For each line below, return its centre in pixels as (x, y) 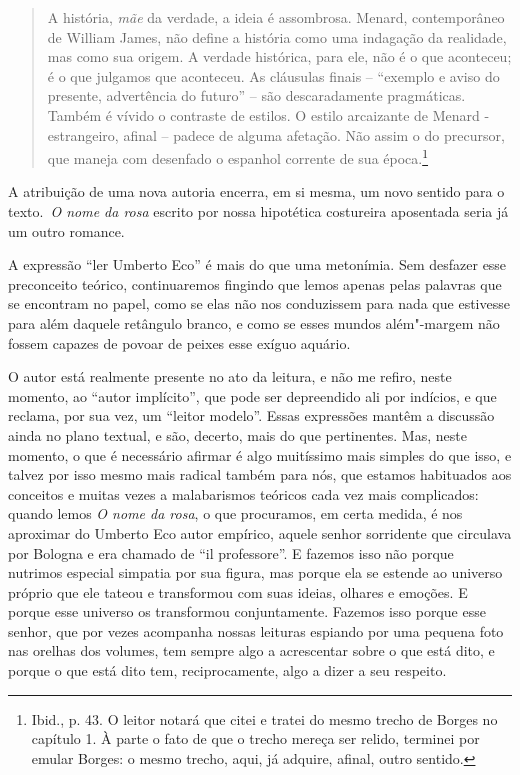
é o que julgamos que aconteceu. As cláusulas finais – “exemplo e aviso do (273, 75)
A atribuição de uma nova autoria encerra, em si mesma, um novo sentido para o (256, 191)
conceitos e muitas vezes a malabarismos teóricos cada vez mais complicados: (243, 493)
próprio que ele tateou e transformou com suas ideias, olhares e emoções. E (238, 591)
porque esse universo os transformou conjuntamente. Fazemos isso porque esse (247, 611)
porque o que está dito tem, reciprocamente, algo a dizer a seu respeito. (227, 670)
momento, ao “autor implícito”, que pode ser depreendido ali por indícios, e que (252, 395)
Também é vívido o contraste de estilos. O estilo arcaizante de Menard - (268, 114)
